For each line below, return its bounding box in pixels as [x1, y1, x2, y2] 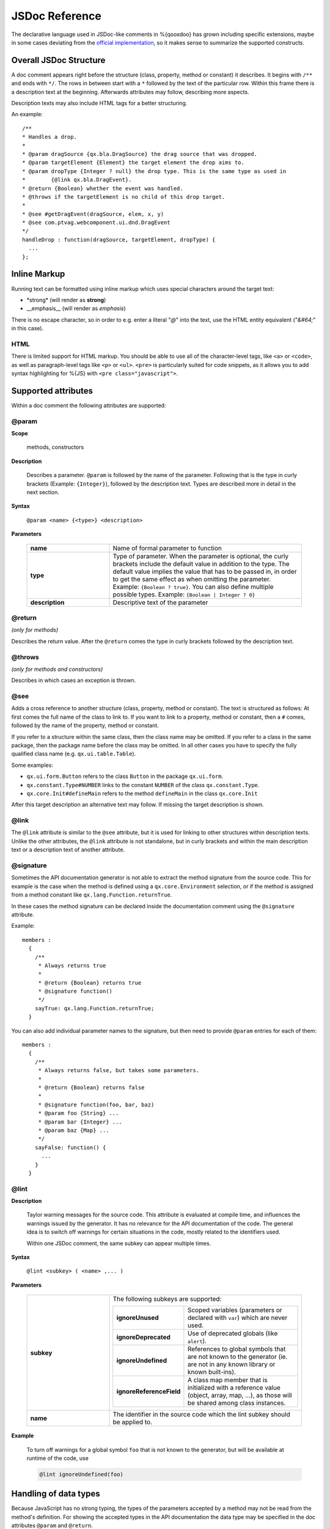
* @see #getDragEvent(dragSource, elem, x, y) [22, 210, 164, 217]
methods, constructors [26, 443, 84, 451]
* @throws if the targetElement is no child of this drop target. [22, 193, 226, 200]
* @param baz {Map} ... [38, 1127, 109, 1134]
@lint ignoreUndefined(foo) [39, 1471, 123, 1478]
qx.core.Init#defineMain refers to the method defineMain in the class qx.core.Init [26, 790, 258, 797]
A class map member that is [187, 1376, 268, 1385]
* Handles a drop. [22, 133, 78, 141]
